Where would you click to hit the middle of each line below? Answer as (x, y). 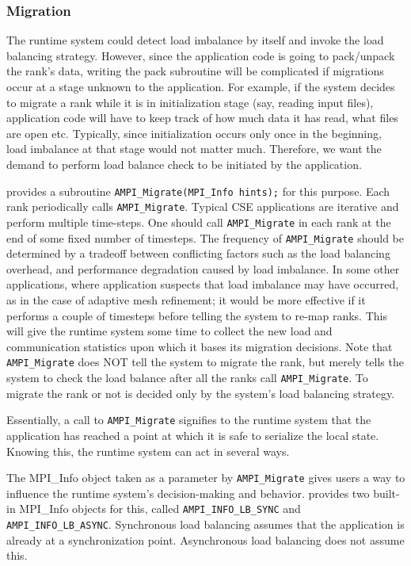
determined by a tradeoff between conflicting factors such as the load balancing (198, 253)
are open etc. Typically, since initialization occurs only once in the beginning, (194, 133)
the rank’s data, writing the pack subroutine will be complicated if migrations (195, 71)
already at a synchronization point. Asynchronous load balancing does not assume (205, 539)
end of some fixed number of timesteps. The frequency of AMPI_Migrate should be (205, 237)
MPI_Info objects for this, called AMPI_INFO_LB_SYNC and (160, 509)
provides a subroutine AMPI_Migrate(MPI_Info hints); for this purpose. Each (198, 191)
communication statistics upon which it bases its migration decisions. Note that (200, 346)
